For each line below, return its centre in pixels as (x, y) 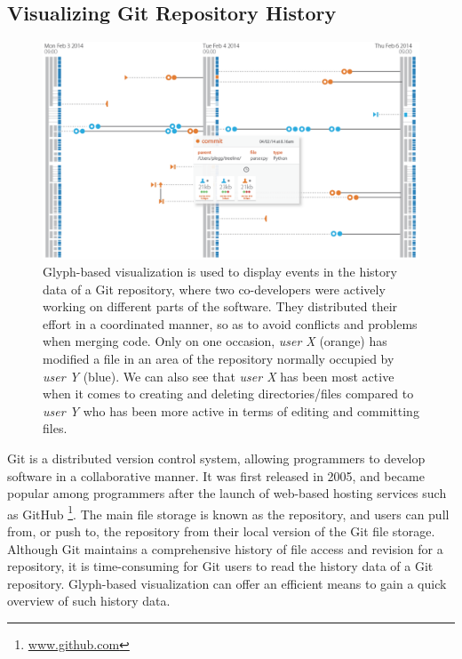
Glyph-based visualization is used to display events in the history (220, 272)
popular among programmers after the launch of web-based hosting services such (227, 493)
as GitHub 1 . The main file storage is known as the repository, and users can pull (228, 512)
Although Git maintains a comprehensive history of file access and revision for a (225, 548)
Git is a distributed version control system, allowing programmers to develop (216, 458)
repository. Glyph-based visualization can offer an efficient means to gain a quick (227, 583)
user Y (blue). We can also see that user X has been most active (219, 376)
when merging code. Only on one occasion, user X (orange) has (215, 341)
